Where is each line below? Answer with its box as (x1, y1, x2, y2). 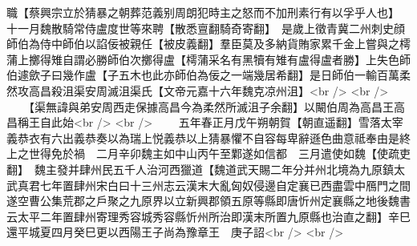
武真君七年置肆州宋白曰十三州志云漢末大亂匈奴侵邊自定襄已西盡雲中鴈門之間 (6, 176, 411, 193)
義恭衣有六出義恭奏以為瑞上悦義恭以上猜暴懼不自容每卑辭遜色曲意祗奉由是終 (6, 129, 411, 146)
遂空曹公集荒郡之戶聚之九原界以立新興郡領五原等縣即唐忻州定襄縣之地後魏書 (6, 192, 411, 209)
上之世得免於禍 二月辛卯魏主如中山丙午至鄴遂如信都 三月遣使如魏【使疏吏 (6, 145, 411, 162)
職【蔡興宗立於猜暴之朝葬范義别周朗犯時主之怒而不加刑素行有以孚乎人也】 (6, 4, 394, 20)
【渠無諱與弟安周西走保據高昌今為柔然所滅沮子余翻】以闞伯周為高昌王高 (28, 98, 405, 115)
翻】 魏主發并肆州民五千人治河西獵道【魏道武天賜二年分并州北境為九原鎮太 (6, 160, 405, 177)
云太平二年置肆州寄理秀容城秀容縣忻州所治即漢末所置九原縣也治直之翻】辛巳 (6, 208, 411, 224)
